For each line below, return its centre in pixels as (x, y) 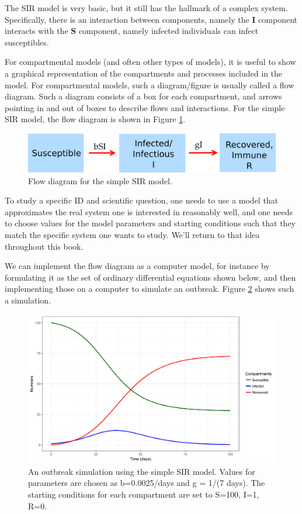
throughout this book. (44, 246)
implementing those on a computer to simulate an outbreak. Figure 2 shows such (150, 289)
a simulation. (28, 300)
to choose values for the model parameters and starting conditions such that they (150, 223)
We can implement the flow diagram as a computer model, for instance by (137, 266)
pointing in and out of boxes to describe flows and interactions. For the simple (145, 107)
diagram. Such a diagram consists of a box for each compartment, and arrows (143, 96)
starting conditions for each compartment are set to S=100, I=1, (144, 494)
